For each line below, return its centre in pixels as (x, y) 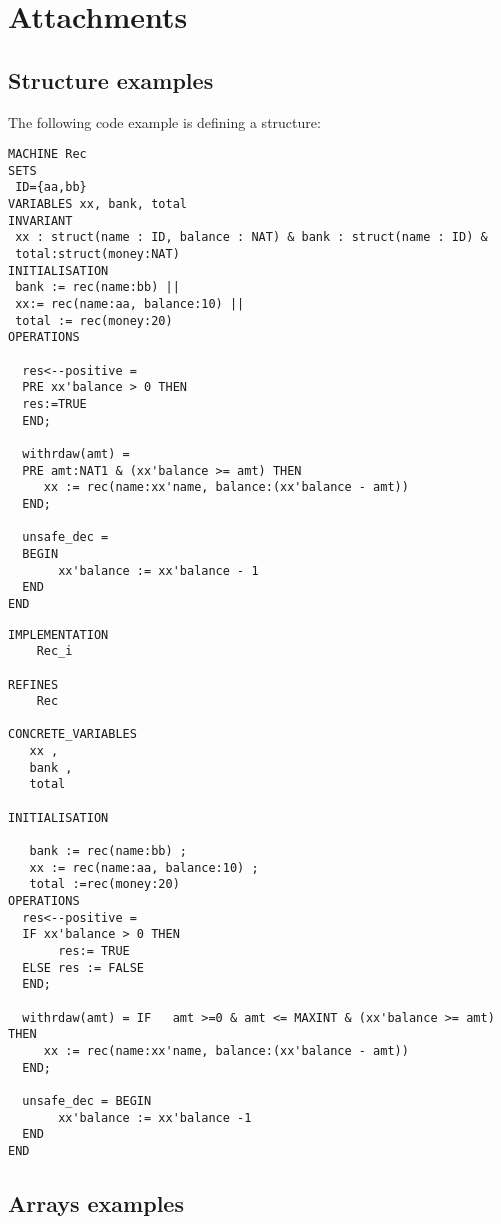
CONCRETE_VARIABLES (72, 734)
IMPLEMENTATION (58, 634)
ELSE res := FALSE (83, 967)
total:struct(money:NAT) (97, 254)
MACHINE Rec (47, 154)
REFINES (33, 684)
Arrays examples (96, 1202)
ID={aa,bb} (51, 187)
